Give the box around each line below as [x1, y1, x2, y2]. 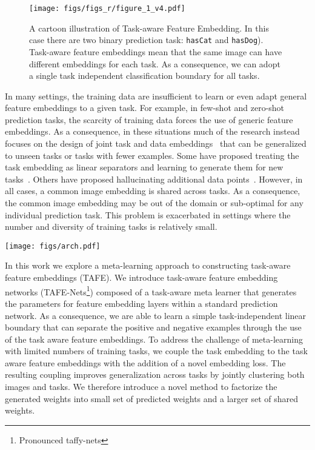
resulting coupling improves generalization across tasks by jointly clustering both [5, 368, 305, 381]
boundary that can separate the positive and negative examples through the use [5, 321, 302, 334]
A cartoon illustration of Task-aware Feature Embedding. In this [29, 21, 269, 34]
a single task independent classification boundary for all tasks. [29, 69, 260, 82]
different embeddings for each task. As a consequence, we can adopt [29, 57, 280, 70]
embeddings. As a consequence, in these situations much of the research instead [5, 125, 300, 138]
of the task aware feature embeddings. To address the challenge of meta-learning [5, 332, 303, 345]
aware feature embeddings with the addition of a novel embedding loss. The [5, 356, 286, 369]
